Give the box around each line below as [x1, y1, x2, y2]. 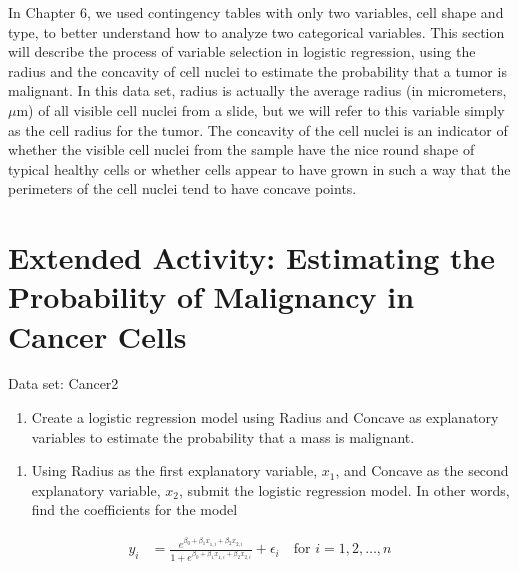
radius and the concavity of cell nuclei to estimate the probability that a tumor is [8, 60, 507, 81]
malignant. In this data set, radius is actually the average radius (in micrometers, [8, 80, 507, 101]
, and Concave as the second [335, 460, 509, 481]
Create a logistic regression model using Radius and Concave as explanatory [31, 407, 499, 428]
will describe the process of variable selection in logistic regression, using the [8, 41, 476, 62]
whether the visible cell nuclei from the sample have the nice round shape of [8, 139, 475, 160]
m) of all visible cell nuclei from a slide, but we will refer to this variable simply [16, 99, 505, 120]
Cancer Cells [8, 315, 187, 356]
